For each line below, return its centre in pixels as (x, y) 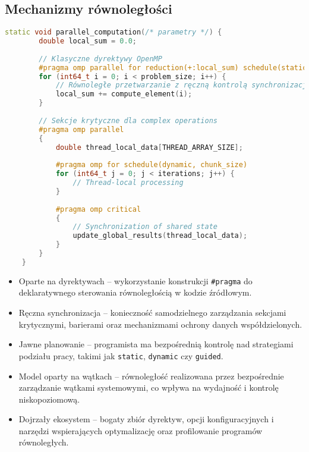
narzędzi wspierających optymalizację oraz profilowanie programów (141, 430)
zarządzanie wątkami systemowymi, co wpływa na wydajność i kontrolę (149, 387)
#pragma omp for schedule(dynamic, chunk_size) (152, 165)
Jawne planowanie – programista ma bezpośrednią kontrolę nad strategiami (156, 344)
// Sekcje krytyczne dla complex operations (128, 120)
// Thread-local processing (128, 183)
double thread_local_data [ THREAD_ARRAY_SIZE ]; (149, 147)
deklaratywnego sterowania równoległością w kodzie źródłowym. (135, 292)
